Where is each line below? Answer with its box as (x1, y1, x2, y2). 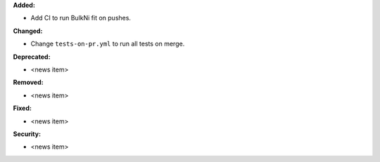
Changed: (13, 27, 43, 35)
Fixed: (13, 104, 32, 112)
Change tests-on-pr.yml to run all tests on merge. (30, 39, 185, 48)
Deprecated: (13, 53, 51, 61)
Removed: (13, 78, 44, 87)
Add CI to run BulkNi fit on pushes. (30, 14, 132, 22)
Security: (13, 130, 42, 138)
